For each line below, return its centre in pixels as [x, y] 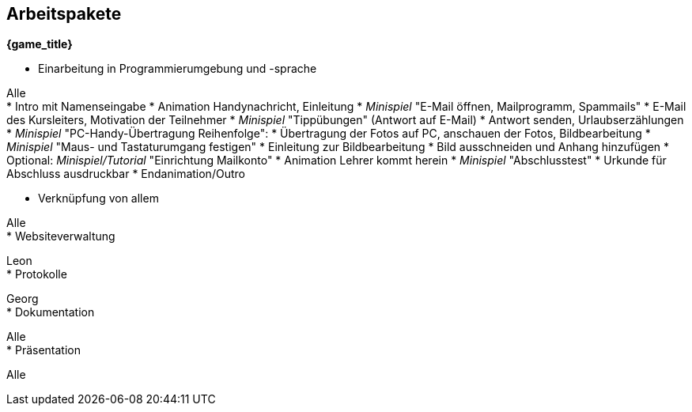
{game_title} [40, 44]
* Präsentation [43, 350]
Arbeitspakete [64, 14]
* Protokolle [37, 274]
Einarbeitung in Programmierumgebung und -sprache [178, 69]
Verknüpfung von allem [98, 198]
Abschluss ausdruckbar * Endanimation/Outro [126, 174]
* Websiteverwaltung [61, 236]
